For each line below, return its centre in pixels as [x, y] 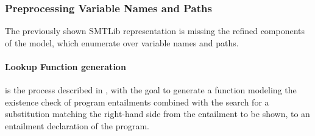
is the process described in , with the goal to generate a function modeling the [151, 90]
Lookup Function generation [65, 66]
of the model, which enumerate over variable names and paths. [122, 42]
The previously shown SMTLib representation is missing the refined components [155, 31]
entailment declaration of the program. [77, 125]
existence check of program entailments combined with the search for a [137, 102]
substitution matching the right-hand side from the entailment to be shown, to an [157, 114]
